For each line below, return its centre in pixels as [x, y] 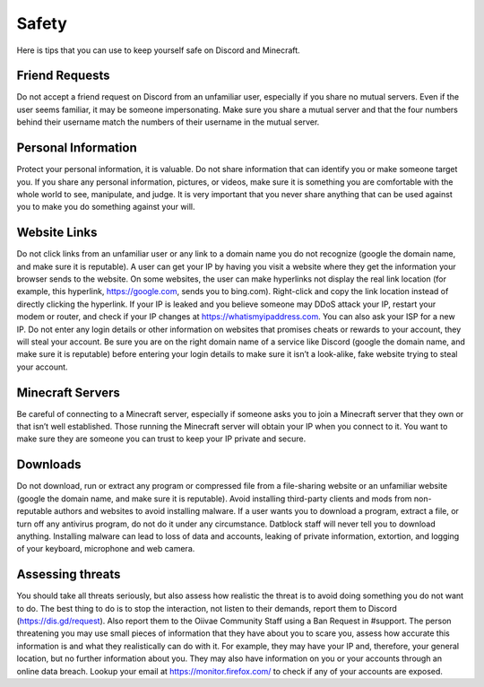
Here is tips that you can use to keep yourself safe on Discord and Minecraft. [158, 50]
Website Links [57, 233]
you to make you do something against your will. [106, 207]
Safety [42, 23]
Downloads [49, 465]
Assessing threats [69, 574]
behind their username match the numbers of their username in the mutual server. [168, 122]
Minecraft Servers [69, 392]
